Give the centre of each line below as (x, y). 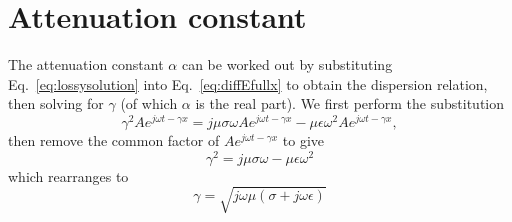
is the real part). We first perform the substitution (350, 103)
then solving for (56, 103)
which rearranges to (68, 175)
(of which (149, 103)
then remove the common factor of (114, 139)
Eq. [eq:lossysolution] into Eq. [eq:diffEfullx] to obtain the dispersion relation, (248, 83)
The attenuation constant (86, 64)
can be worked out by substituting (287, 64)
